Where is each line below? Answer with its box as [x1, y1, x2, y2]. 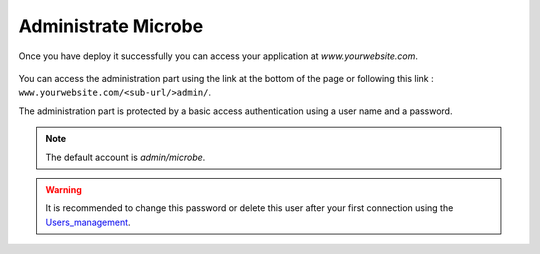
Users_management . [45, 216, 131, 228]
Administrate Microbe [18, 15, 204, 37]
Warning [45, 183, 82, 195]
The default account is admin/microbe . [45, 151, 206, 163]
